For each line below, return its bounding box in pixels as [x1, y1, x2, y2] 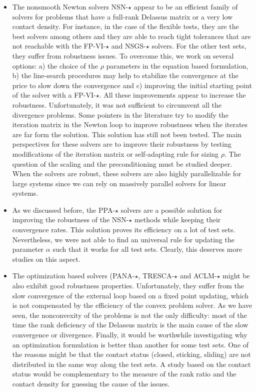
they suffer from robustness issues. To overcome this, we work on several [12, 50, 234, 61]
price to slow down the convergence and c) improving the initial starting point [12, 80, 252, 90]
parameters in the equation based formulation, [106, 60, 248, 71]
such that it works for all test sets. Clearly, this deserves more [52, 244, 242, 254]
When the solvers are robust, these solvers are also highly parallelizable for [12, 168, 241, 179]
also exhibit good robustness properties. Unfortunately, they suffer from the [12, 280, 244, 291]
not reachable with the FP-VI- [12, 41, 106, 51]
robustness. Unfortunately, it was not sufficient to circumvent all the [12, 99, 221, 110]
